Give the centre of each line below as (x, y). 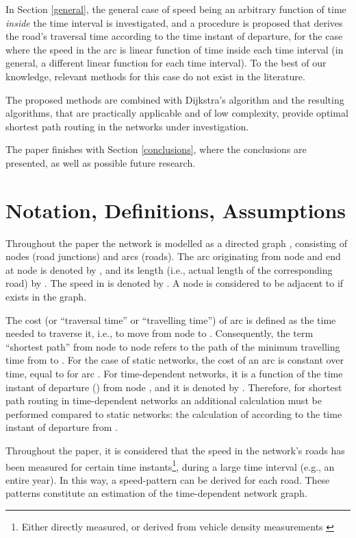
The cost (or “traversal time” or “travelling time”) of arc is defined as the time (171, 319)
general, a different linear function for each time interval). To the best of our (166, 63)
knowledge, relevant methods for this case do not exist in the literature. (155, 76)
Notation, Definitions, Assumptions (176, 210)
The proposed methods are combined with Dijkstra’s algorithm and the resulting (175, 99)
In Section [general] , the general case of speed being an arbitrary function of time (176, 9)
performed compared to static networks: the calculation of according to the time (174, 413)
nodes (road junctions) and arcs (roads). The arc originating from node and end (173, 256)
